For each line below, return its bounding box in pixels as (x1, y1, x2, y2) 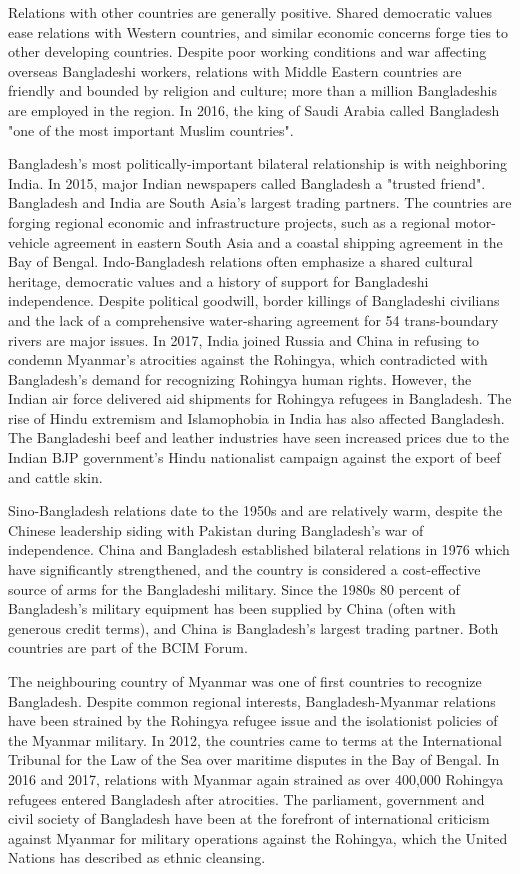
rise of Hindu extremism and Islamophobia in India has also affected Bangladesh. (8, 407, 505, 428)
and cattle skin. (8, 466, 103, 487)
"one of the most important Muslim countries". (8, 119, 294, 140)
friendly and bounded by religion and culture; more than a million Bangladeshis (8, 80, 498, 101)
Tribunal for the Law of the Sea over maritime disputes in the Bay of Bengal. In (8, 749, 500, 770)
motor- (454, 211, 496, 232)
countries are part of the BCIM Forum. (8, 637, 248, 658)
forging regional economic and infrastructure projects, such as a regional (8, 211, 450, 232)
